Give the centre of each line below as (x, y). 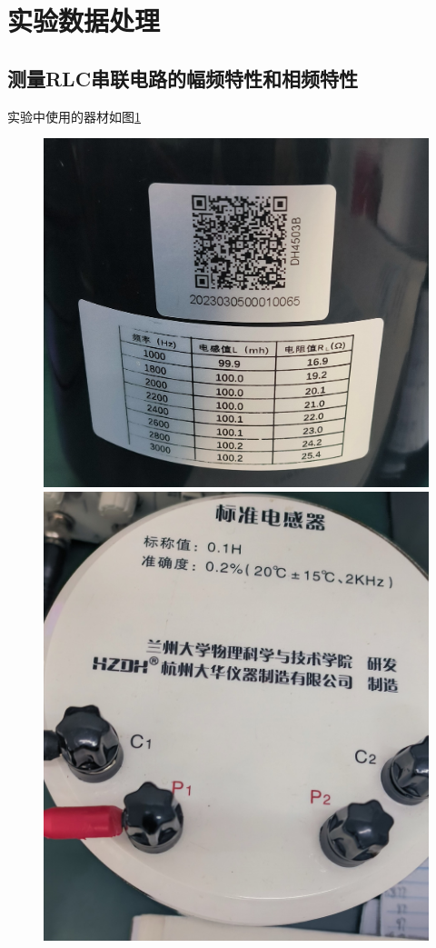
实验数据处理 (84, 20)
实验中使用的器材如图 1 (74, 116)
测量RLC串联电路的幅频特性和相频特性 (183, 78)
